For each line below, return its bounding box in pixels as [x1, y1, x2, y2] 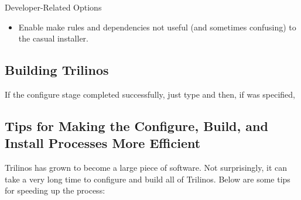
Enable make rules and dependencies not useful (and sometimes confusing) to [18, 20, 296, 33]
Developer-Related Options [5, 1, 102, 13]
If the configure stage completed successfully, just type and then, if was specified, [5, 88, 296, 100]
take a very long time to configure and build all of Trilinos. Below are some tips [5, 173, 290, 185]
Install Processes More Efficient [5, 134, 201, 152]
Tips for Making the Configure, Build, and [5, 116, 268, 135]
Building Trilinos [5, 61, 109, 79]
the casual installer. [18, 32, 88, 44]
